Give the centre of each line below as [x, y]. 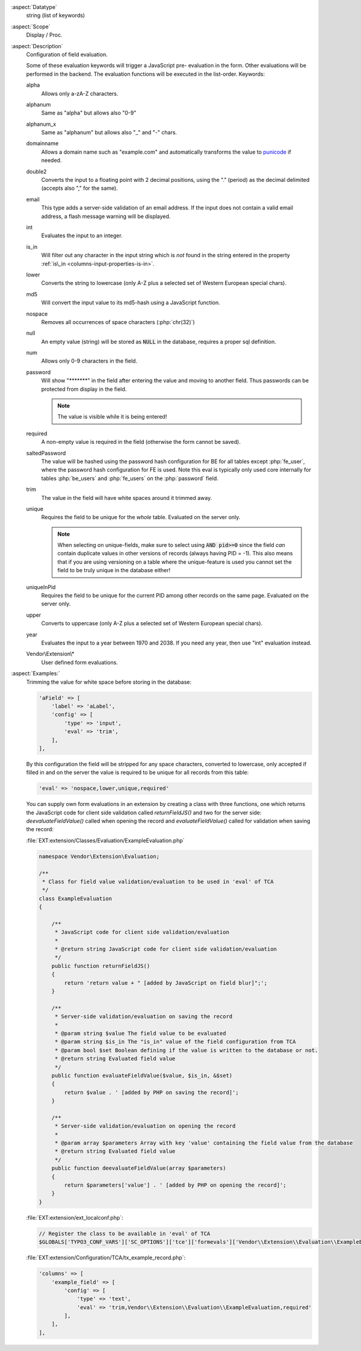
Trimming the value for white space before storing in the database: [109, 682]
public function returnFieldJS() [101, 966]
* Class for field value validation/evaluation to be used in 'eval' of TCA [158, 881]
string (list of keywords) [56, 16]
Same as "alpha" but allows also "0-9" [89, 113]
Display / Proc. [44, 35]
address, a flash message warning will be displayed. [106, 216]
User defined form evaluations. [80, 662]
